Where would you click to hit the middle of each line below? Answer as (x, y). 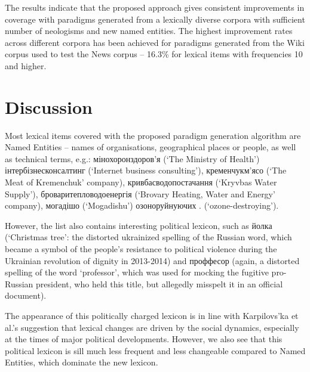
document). (26, 295)
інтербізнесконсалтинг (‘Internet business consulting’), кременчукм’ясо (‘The (146, 170)
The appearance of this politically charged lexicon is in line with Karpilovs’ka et (152, 315)
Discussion (49, 106)
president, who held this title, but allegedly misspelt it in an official (159, 283)
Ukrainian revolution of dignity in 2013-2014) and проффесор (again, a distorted (152, 260)
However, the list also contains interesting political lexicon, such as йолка (139, 225)
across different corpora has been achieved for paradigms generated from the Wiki (155, 42)
